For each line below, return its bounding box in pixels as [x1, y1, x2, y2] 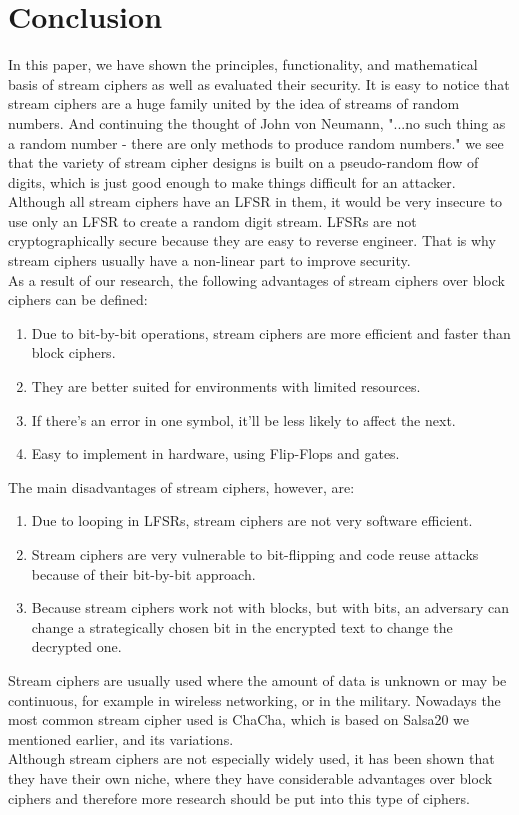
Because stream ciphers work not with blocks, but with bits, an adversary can [31, 597, 510, 618]
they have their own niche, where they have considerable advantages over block [8, 767, 493, 788]
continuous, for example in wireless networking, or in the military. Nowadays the [8, 689, 501, 710]
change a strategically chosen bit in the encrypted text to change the [31, 616, 453, 637]
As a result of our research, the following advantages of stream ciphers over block [8, 269, 505, 290]
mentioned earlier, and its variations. [8, 728, 234, 749]
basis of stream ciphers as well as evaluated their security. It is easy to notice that [8, 73, 510, 94]
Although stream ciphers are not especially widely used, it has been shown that [8, 748, 495, 769]
